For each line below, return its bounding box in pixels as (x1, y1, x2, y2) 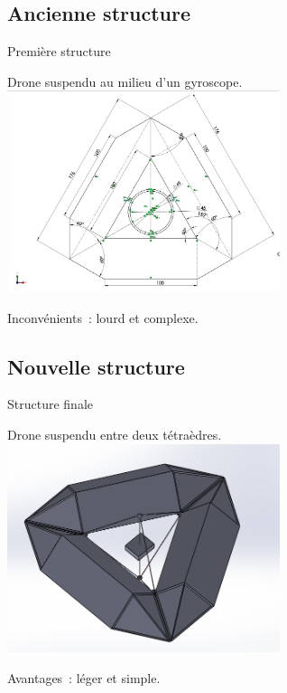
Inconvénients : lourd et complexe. (7, 308, 199, 327)
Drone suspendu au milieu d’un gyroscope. (7, 71, 243, 90)
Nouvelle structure (7, 352, 185, 380)
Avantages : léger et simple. (7, 668, 161, 687)
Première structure (7, 42, 111, 61)
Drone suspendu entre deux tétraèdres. (7, 425, 222, 443)
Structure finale (7, 394, 93, 413)
